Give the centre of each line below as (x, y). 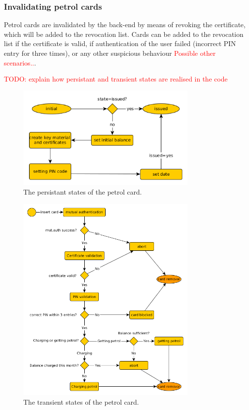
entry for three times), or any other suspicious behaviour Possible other (110, 53)
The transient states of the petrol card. (81, 402)
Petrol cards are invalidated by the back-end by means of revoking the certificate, (125, 25)
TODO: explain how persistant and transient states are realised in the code (116, 79)
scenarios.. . (20, 62)
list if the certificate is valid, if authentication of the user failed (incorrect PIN (120, 43)
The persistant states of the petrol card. (83, 191)
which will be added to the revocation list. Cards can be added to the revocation (124, 34)
